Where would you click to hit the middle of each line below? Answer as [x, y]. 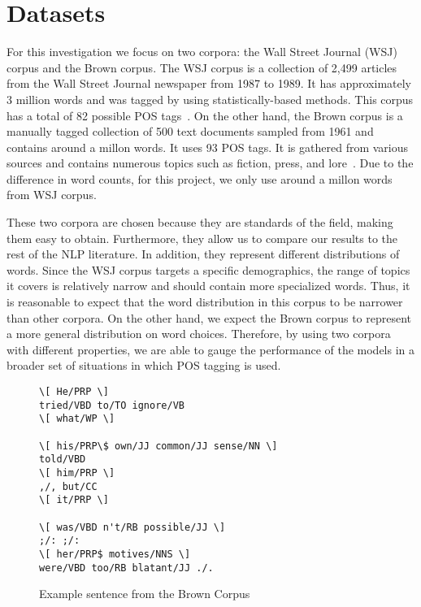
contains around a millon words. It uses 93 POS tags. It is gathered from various [208, 147]
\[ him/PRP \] [77, 473]
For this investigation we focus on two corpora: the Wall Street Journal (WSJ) [202, 52]
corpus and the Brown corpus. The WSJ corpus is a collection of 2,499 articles [202, 67]
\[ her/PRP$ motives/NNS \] [115, 554]
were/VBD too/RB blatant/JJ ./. [126, 568]
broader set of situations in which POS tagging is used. [144, 365]
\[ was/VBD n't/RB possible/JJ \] [132, 527]
